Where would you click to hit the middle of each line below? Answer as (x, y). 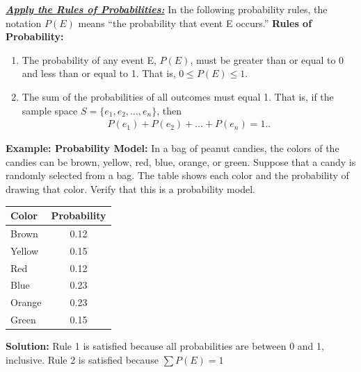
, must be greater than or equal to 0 (267, 59)
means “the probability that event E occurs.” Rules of (195, 23)
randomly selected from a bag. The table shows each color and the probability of (177, 175)
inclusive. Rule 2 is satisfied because (82, 359)
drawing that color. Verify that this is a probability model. (130, 188)
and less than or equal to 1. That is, (99, 73)
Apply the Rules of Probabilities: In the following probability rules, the (167, 9)
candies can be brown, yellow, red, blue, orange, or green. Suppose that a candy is (181, 161)
